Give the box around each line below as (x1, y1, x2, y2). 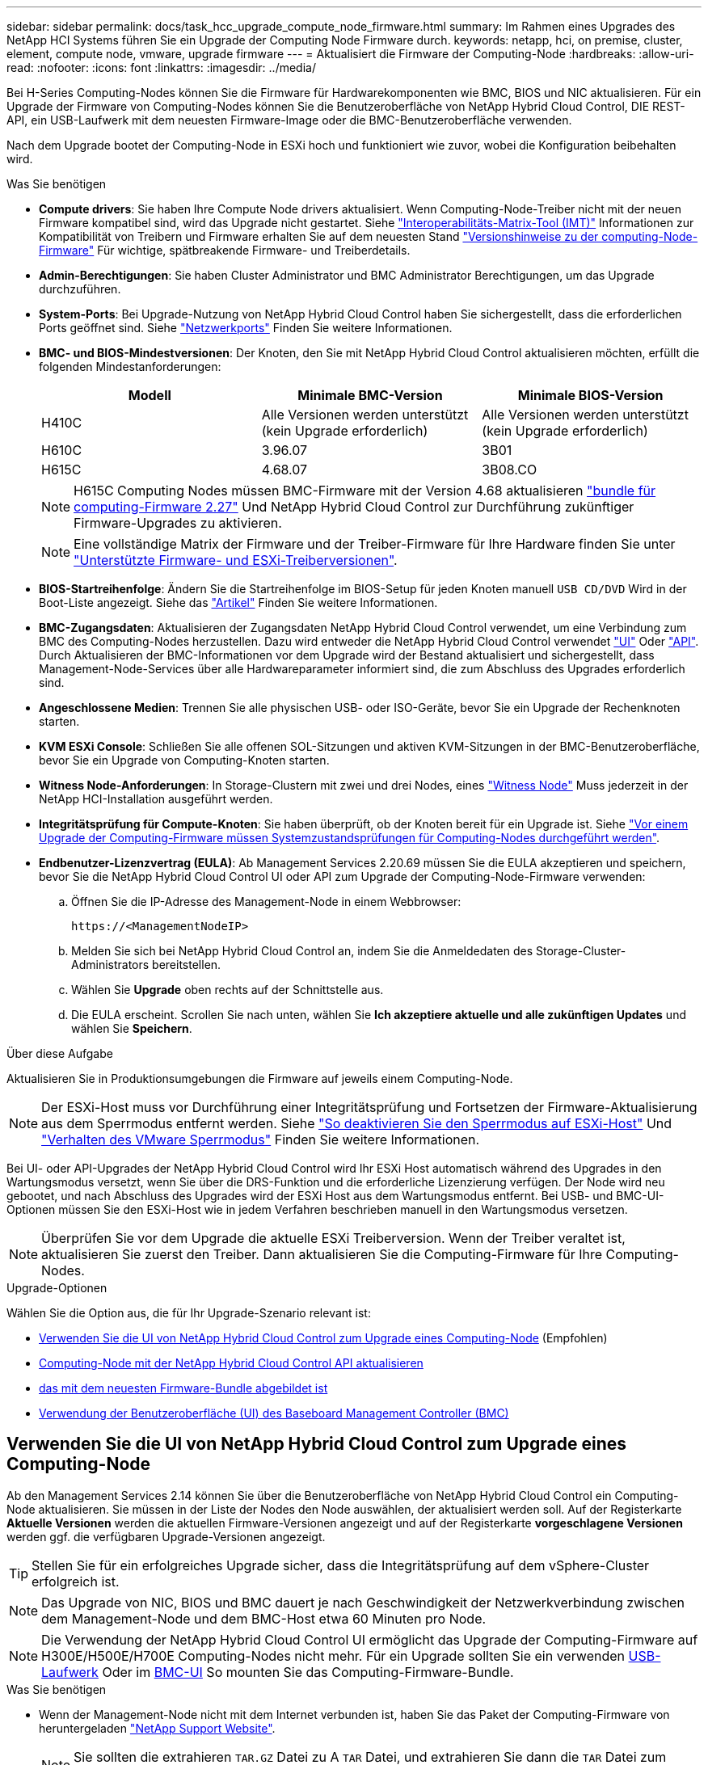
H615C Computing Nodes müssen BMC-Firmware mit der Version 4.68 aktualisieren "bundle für (74, 482, 656, 499)
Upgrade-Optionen (6, 1281, 107, 1295)
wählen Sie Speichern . (71, 1022, 192, 1035)
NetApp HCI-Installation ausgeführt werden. (39, 792, 273, 806)
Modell (128, 387, 171, 403)
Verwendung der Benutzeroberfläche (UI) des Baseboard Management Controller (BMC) (39, 1406, 509, 1420)
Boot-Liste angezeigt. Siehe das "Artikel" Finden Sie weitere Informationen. (39, 596, 438, 609)
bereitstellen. (152, 958, 221, 971)
